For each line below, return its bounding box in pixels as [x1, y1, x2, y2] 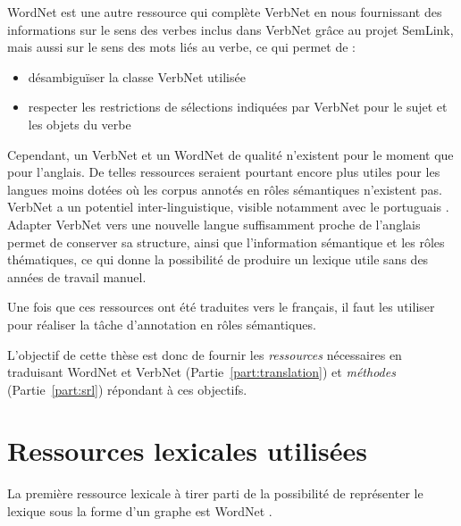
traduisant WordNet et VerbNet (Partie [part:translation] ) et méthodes [7, 363, 396, 381]
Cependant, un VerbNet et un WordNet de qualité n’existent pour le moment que [7, 145, 454, 163]
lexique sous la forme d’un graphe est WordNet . [7, 502, 272, 520]
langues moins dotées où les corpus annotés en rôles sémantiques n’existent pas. [7, 180, 442, 198]
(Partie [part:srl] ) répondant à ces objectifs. [7, 380, 247, 398]
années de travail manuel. [7, 267, 147, 286]
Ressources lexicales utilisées [7, 432, 367, 469]
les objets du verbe [28, 114, 131, 133]
